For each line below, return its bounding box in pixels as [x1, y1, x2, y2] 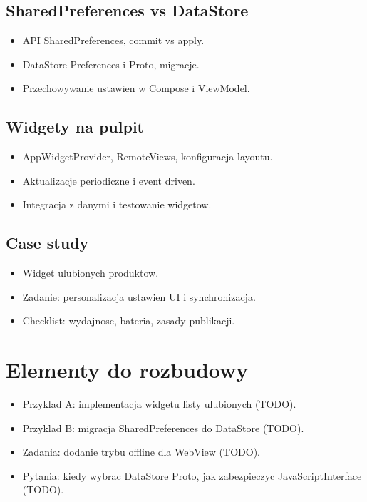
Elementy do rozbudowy [6, 355, 249, 384]
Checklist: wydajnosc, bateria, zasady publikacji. [22, 313, 235, 328]
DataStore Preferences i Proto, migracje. [22, 56, 200, 71]
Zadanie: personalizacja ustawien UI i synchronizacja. [22, 289, 256, 304]
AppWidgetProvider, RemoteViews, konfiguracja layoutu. [22, 149, 273, 164]
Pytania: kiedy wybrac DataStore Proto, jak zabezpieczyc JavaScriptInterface [22, 468, 362, 483]
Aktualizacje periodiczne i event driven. [22, 173, 195, 188]
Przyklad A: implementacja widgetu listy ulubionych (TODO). [22, 396, 296, 411]
